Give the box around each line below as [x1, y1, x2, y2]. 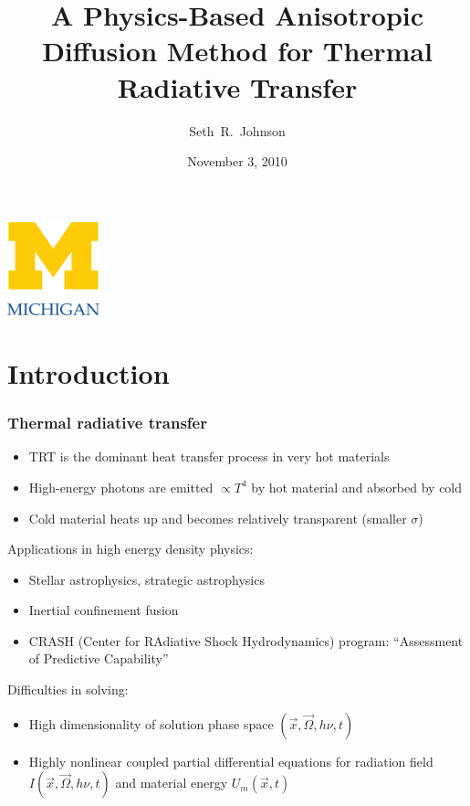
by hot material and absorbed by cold [251, 477, 463, 496]
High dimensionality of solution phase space [28, 714, 274, 733]
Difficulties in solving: [7, 680, 129, 699]
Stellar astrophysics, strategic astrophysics [28, 569, 265, 589]
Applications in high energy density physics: [7, 539, 254, 558]
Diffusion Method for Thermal [42, 32, 433, 69]
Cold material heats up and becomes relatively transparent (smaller [28, 508, 407, 527]
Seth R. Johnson [189, 121, 286, 140]
